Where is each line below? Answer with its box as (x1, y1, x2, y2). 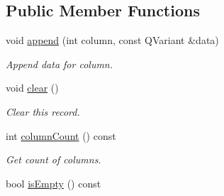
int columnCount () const (6, 128, 116, 143)
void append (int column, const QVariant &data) (6, 33, 219, 48)
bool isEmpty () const (6, 175, 101, 190)
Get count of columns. (6, 152, 101, 167)
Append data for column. (6, 56, 113, 71)
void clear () (6, 80, 59, 95)
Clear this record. (6, 104, 80, 119)
